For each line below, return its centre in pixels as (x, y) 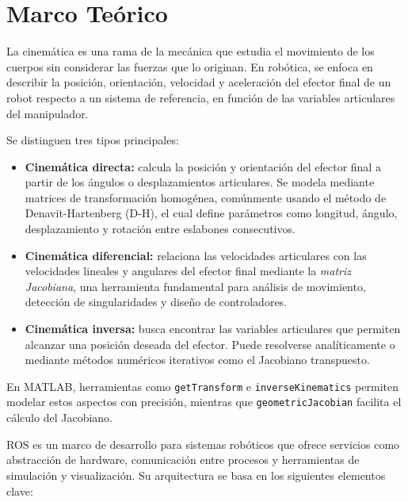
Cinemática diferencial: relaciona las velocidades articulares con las (196, 255)
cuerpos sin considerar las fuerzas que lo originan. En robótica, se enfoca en (190, 66)
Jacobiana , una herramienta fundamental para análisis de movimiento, (195, 286)
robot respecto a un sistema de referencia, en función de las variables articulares (201, 97)
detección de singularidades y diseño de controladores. (156, 302)
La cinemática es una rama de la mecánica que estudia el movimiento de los (191, 51)
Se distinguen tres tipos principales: (93, 140)
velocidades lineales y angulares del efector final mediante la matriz (188, 271)
